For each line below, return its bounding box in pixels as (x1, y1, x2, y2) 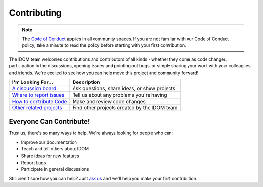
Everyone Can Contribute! (9, 117, 90, 125)
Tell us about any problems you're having (72, 91, 168, 98)
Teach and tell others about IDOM (21, 146, 89, 152)
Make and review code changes (72, 98, 146, 104)
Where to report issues (12, 91, 65, 98)
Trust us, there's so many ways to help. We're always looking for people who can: (9, 130, 173, 136)
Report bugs (21, 159, 46, 166)
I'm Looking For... (12, 79, 54, 85)
